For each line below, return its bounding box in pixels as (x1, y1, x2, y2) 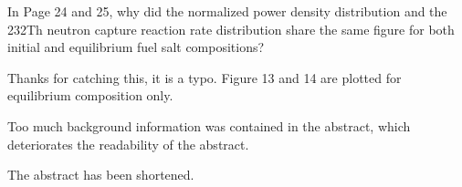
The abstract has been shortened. (7, 165, 194, 184)
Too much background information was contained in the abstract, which (7, 116, 411, 135)
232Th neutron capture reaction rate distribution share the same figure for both (7, 19, 455, 38)
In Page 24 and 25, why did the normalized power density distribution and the (7, 2, 447, 20)
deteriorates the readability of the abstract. (7, 134, 249, 153)
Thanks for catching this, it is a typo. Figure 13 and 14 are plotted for (7, 68, 402, 87)
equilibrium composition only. (7, 86, 173, 105)
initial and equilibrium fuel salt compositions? (7, 37, 265, 57)
